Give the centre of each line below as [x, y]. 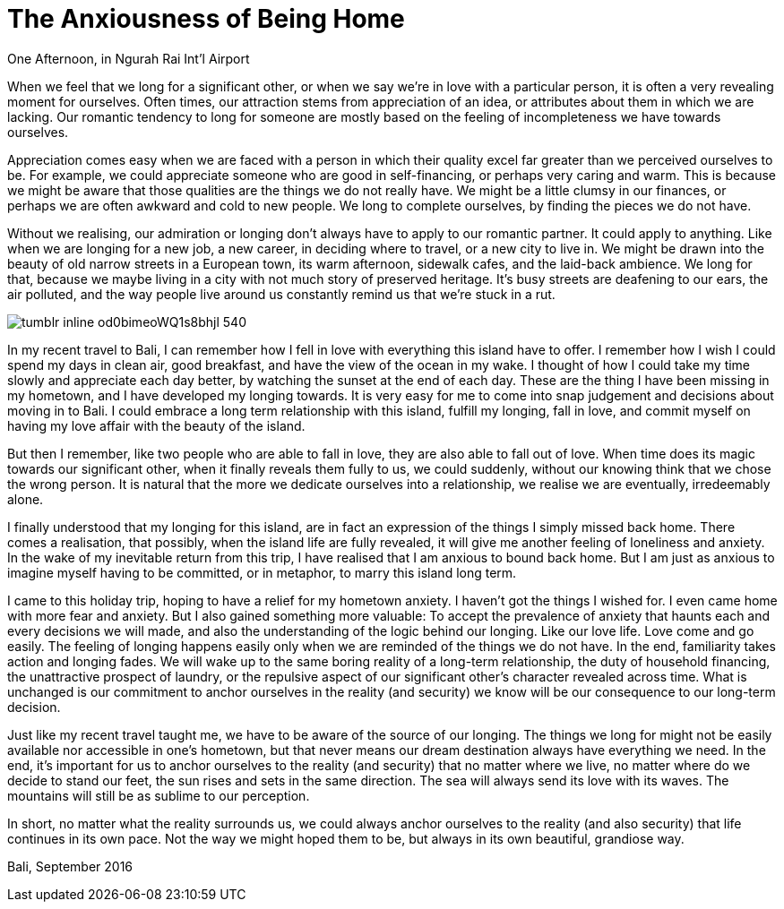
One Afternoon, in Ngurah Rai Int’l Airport [129, 58]
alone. [26, 499]
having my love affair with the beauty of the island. [156, 425]
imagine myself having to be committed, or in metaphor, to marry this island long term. [262, 572]
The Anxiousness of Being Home [206, 19]
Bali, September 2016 [70, 866]
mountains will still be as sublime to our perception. [159, 795]
